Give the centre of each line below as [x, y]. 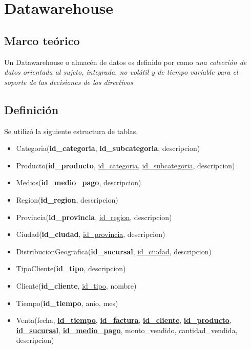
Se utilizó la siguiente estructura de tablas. [71, 131]
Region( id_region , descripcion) [67, 199]
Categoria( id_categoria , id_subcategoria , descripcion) [108, 148]
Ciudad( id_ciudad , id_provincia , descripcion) [91, 234]
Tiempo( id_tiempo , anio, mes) [67, 303]
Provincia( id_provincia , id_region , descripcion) [94, 217]
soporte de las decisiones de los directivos [69, 82]
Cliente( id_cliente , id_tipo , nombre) [76, 285]
